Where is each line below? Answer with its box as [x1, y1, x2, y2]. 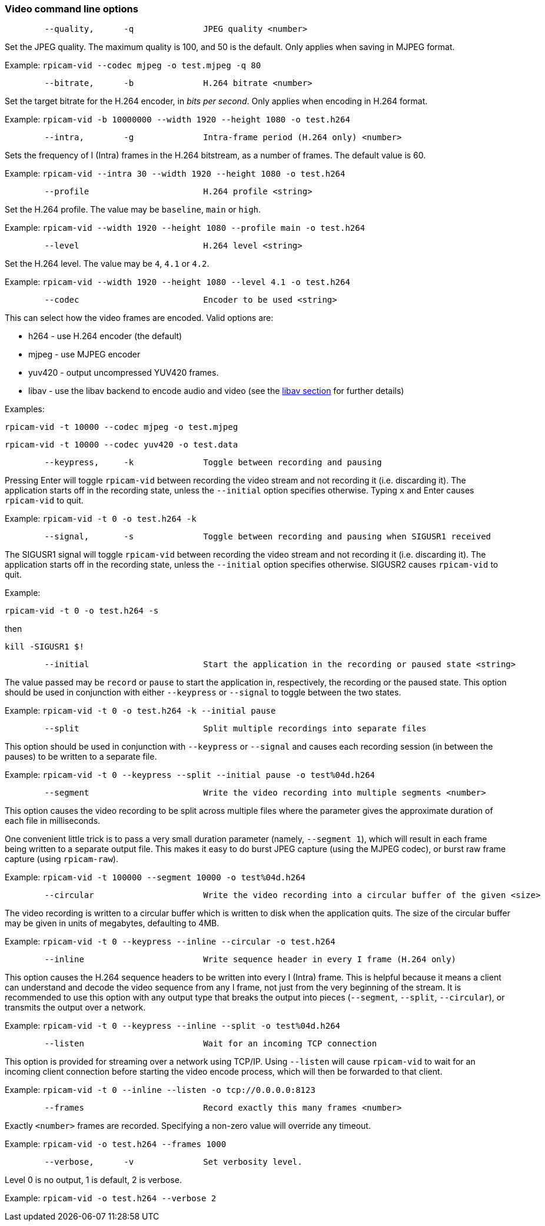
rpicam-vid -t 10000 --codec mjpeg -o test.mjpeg [5, 422, 238, 432]
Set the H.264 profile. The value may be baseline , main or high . [5, 204, 261, 215]
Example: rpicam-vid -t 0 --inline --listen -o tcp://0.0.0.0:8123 [5, 1085, 315, 1095]
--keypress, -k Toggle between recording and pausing [44, 458, 382, 468]
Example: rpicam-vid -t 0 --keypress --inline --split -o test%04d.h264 [5, 1020, 341, 1031]
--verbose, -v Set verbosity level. [44, 1157, 303, 1167]
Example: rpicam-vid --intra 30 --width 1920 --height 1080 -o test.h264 [5, 168, 345, 179]
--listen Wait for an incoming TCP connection [44, 1039, 377, 1049]
